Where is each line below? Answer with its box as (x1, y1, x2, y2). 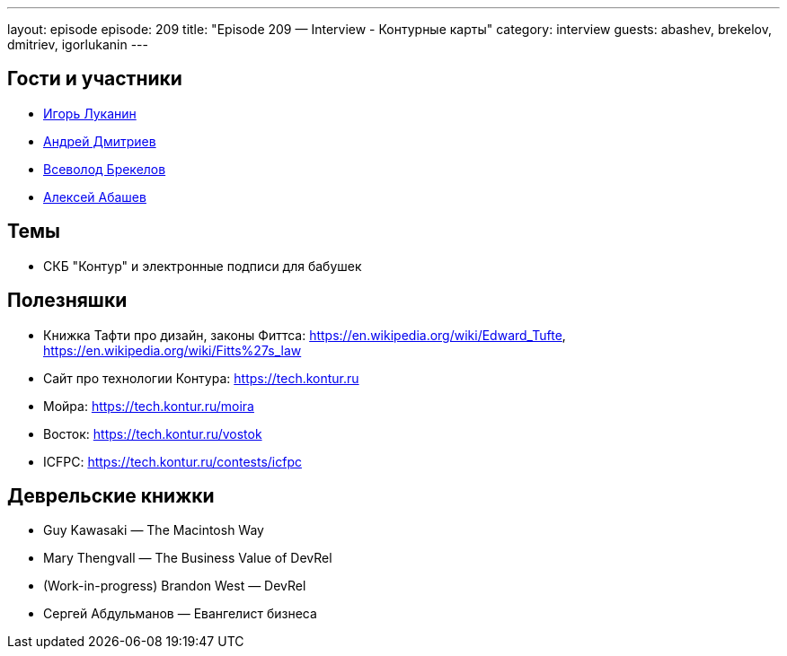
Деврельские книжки (7, 484, 215, 507)
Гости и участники (7, 67, 182, 91)
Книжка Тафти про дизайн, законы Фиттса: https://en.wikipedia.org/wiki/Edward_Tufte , (43, 327, 566, 343)
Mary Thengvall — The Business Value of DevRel (43, 550, 332, 566)
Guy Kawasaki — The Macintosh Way (43, 522, 264, 538)
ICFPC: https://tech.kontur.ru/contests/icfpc (43, 453, 302, 469)
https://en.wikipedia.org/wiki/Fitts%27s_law (43, 342, 302, 358)
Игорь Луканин (43, 105, 137, 121)
